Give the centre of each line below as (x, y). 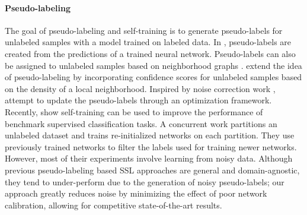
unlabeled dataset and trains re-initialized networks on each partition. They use (150, 135)
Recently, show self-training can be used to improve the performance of (134, 111)
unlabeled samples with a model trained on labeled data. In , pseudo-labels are (148, 42)
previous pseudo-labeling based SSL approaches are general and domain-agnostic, (152, 170)
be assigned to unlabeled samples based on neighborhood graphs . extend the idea (153, 65)
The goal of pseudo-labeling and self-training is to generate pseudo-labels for (144, 30)
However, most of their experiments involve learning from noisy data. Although (149, 158)
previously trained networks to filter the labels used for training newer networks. (151, 146)
